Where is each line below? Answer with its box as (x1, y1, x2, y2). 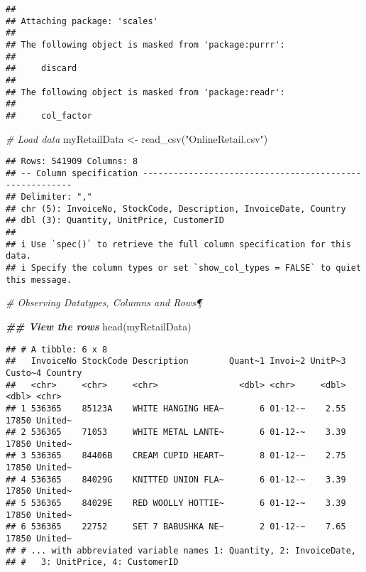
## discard (6, 63, 77, 74)
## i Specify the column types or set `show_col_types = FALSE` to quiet (6, 263, 362, 274)
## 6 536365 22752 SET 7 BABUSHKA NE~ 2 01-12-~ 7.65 (6, 522, 346, 532)
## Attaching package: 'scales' (6, 16, 158, 26)
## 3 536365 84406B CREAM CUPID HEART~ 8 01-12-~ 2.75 (6, 450, 346, 461)
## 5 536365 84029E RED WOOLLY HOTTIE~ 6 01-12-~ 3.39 (6, 498, 346, 509)
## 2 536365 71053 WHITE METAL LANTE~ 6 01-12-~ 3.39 (6, 427, 346, 438)
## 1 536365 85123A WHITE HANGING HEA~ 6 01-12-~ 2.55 (6, 403, 346, 414)
